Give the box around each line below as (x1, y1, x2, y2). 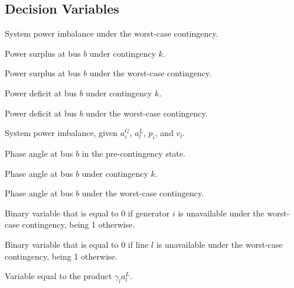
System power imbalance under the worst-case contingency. (5, 27, 218, 40)
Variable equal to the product (5, 270, 112, 282)
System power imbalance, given (5, 127, 118, 139)
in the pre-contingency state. (81, 147, 185, 159)
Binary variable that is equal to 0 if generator (5, 206, 170, 219)
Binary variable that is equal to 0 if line (5, 238, 149, 250)
